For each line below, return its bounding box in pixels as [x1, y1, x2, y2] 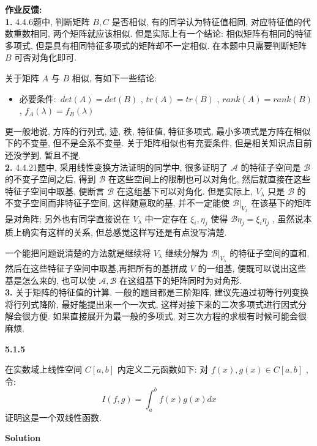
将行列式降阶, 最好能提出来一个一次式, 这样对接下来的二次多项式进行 [5, 297, 282, 310]
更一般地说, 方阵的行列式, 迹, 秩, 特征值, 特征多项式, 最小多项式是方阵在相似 [5, 124, 311, 137]
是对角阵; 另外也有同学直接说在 [5, 212, 130, 225]
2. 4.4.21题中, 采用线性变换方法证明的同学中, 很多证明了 [5, 160, 228, 173]
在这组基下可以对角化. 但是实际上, [116, 184, 253, 197]
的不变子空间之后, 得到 [5, 173, 96, 185]
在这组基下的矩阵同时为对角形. [119, 273, 242, 286]
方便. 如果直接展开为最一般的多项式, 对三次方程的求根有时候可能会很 [30, 310, 307, 322]
